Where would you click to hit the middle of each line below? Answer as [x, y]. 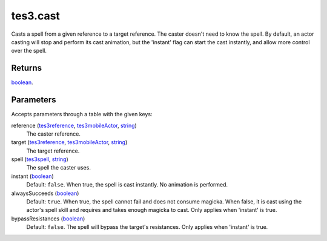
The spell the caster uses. [58, 168]
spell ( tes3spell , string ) [40, 159]
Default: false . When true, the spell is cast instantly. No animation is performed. [127, 185]
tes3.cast [36, 16]
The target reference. [53, 151]
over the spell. [29, 51]
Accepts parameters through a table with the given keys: [82, 114]
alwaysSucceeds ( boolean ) [45, 193]
